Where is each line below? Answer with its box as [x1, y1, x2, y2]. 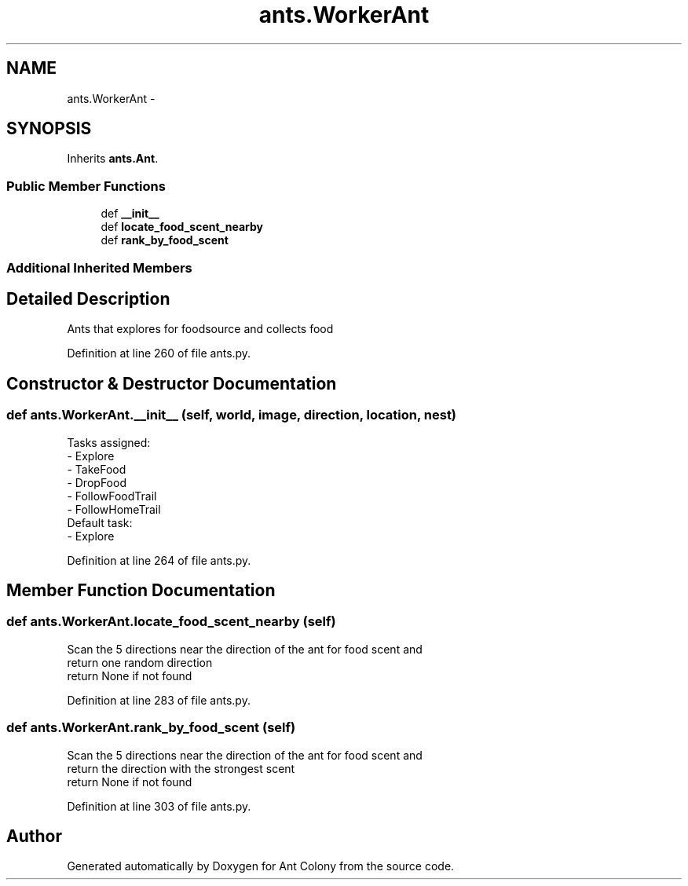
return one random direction [67, 655, 213, 669]
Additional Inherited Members [6, 259, 192, 276]
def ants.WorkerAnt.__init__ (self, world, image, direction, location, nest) [6, 407, 457, 423]
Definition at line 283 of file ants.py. [67, 693, 251, 707]
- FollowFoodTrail [67, 489, 157, 503]
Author [6, 826, 62, 847]
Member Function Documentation [6, 580, 276, 601]
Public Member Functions [6, 178, 166, 194]
